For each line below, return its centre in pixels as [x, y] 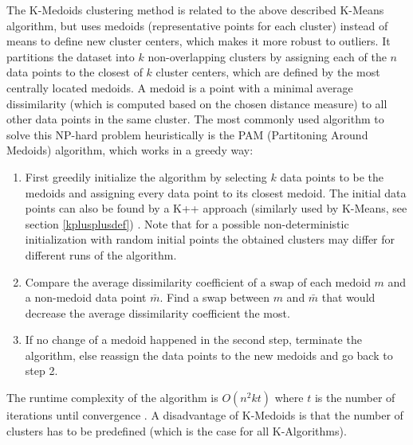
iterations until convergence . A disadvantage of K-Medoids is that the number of [205, 415]
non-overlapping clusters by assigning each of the [267, 56]
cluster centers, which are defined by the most [268, 72]
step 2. [41, 371]
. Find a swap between [214, 297]
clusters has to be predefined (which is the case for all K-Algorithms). [177, 430]
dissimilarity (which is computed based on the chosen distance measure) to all [197, 103]
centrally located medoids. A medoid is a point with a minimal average [180, 87]
